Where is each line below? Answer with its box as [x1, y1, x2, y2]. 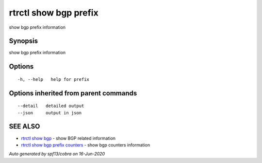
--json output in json [17, 110, 82, 115]
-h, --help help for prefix [17, 76, 90, 82]
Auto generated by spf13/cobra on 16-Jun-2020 [9, 151, 105, 157]
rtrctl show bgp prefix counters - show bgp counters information [21, 142, 150, 148]
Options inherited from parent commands [9, 89, 137, 97]
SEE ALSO [9, 122, 40, 131]
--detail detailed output [17, 103, 84, 109]
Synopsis [9, 37, 38, 45]
